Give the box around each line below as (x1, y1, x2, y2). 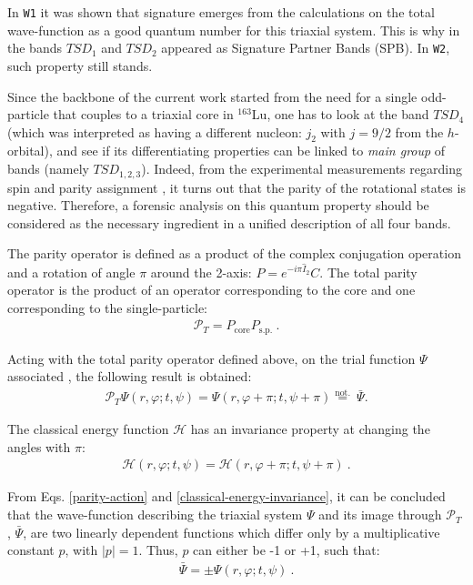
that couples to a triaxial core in (53, 105, 234, 124)
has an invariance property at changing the (190, 419, 430, 439)
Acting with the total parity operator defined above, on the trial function (7, 348, 416, 368)
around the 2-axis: (150, 262, 252, 281)
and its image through (318, 505, 442, 524)
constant (7, 540, 55, 560)
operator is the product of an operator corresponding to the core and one (7, 280, 416, 299)
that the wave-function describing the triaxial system (7, 505, 303, 524)
